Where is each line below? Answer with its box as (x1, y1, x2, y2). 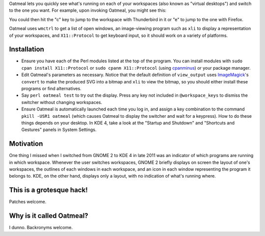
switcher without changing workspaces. (21, 99, 103, 105)
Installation (9, 45, 44, 53)
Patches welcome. (9, 199, 47, 205)
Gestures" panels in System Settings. (21, 127, 97, 132)
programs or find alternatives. (21, 86, 82, 92)
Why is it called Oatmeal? (9, 211, 88, 220)
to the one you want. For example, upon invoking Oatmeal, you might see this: (9, 7, 167, 13)
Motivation (9, 140, 43, 148)
